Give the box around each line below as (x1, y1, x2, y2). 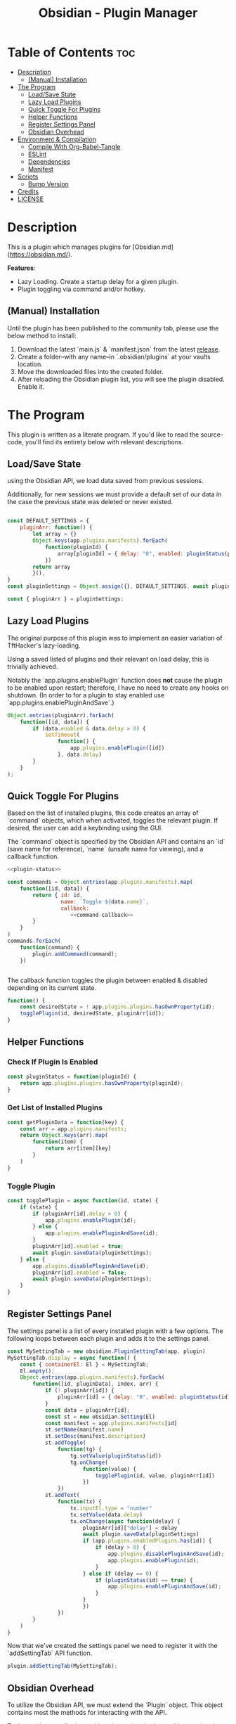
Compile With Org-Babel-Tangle (27, 142, 121, 150)
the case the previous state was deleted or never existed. (7, 498, 173, 506)
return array (32, 563, 71, 570)
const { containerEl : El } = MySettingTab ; (20, 1360, 150, 1368)
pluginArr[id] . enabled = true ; (32, 1243, 124, 1250)
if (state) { (20, 1204, 58, 1211)
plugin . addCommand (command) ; (32, 951, 118, 958)
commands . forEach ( (7, 937, 61, 945)
